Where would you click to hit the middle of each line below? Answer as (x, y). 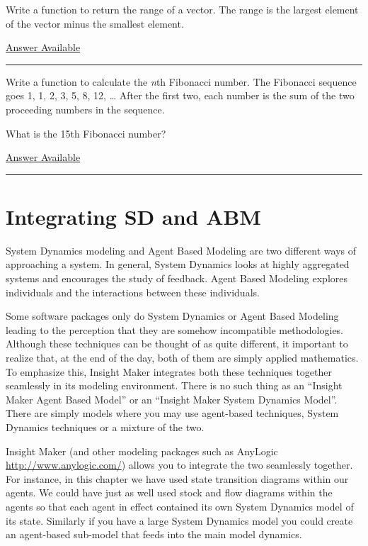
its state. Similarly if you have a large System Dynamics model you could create (179, 520)
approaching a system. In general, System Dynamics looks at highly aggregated (178, 264)
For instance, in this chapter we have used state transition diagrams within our (177, 478)
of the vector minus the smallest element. (95, 23)
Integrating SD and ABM (133, 216)
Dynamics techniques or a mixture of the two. (105, 427)
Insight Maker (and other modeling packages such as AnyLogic (142, 451)
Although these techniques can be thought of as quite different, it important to (177, 344)
